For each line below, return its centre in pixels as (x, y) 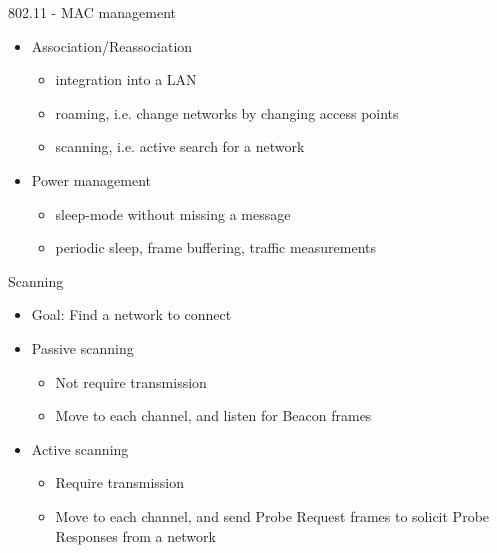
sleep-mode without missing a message (173, 213)
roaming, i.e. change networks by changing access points (227, 112)
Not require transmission (131, 381)
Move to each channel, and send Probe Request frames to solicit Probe (272, 515)
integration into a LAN (126, 79)
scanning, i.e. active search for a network (180, 146)
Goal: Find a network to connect (131, 314)
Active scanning (80, 448)
